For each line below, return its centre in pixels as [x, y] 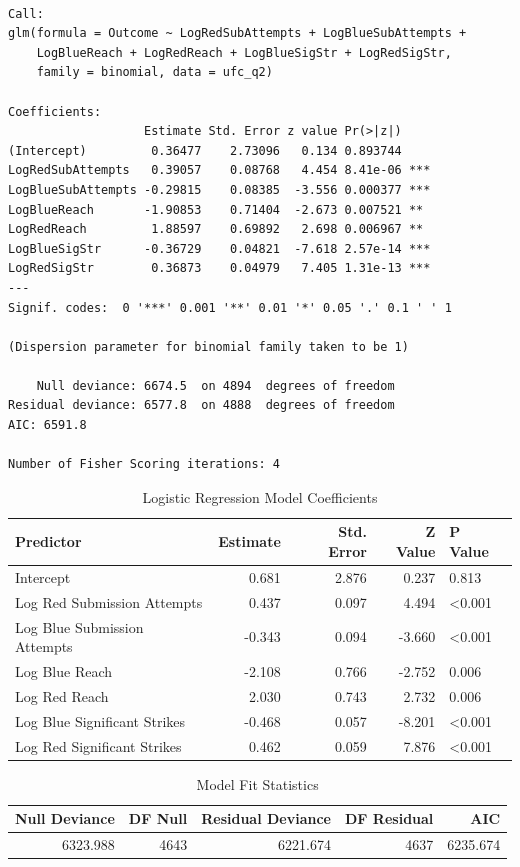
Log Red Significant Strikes [98, 745]
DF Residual [389, 818]
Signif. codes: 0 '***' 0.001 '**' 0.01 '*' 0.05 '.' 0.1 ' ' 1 [230, 307]
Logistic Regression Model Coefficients [260, 496]
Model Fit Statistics [257, 783]
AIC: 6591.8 [47, 425]
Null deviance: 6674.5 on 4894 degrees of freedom [215, 385]
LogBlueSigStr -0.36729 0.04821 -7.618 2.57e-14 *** [219, 248]
